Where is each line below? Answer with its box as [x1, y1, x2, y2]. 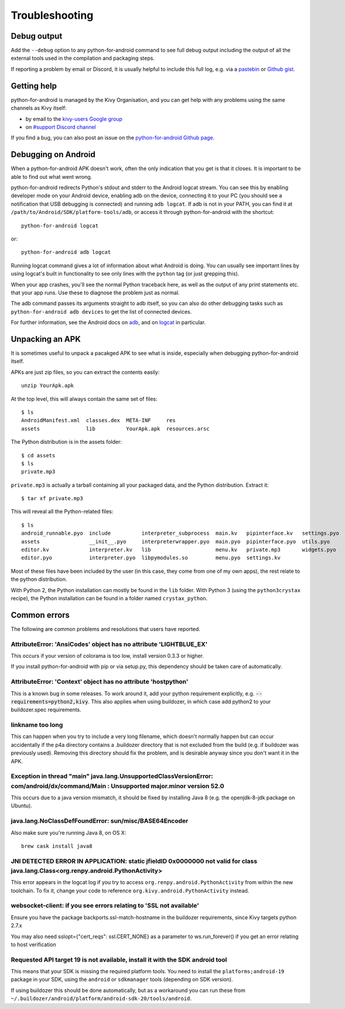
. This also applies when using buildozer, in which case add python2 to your [88, 698, 271, 705]
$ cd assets [21, 452, 56, 458]
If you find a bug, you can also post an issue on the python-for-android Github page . [11, 134, 215, 141]
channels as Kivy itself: [11, 104, 67, 111]
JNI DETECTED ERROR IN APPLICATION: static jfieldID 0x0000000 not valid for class [11, 857, 258, 865]
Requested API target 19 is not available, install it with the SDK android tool [11, 956, 227, 964]
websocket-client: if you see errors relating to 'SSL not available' [11, 902, 199, 910]
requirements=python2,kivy [11, 698, 88, 705]
